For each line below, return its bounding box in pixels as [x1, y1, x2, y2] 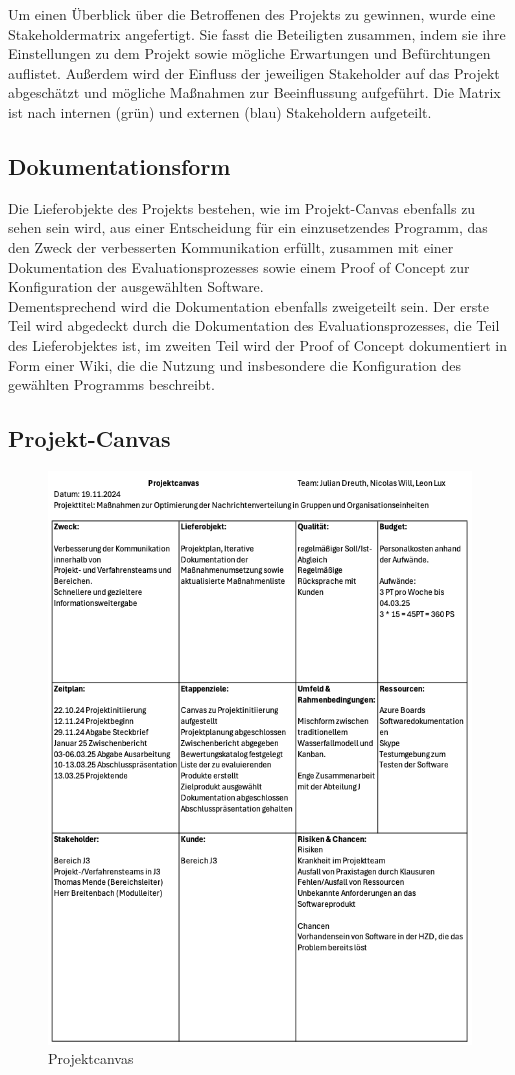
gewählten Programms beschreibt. [8, 374, 215, 395]
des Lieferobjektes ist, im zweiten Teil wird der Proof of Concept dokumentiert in [8, 334, 507, 355]
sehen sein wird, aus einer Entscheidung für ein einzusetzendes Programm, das [8, 217, 488, 238]
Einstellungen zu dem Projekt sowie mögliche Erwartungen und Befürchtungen [8, 43, 491, 64]
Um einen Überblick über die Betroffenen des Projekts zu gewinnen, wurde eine [8, 4, 496, 24]
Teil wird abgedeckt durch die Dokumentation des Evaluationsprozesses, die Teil [8, 315, 500, 336]
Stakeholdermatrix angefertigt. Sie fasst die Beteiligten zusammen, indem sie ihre [8, 23, 506, 44]
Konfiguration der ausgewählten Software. [8, 276, 264, 297]
